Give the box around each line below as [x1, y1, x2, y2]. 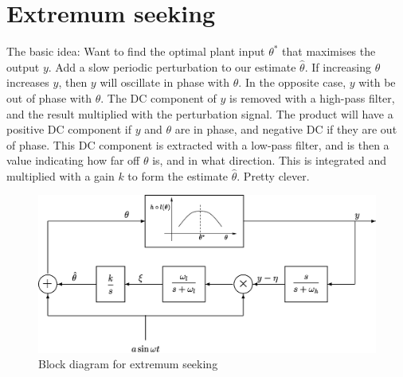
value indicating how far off [6, 152, 140, 169]
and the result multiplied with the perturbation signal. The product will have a [6, 105, 393, 122]
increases [6, 74, 49, 91]
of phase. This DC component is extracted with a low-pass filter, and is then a [6, 136, 389, 153]
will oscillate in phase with [100, 74, 230, 91]
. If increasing [304, 58, 372, 75]
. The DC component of [100, 89, 217, 106]
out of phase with [6, 89, 92, 106]
